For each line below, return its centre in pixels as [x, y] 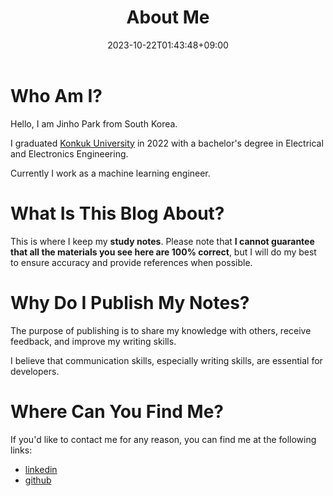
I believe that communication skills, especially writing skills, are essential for [166, 360]
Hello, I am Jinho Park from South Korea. [94, 123]
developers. [35, 371]
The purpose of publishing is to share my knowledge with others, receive [161, 330]
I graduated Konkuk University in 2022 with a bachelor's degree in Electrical [167, 143]
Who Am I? [56, 95]
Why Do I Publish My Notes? [130, 302]
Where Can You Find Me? [117, 411]
